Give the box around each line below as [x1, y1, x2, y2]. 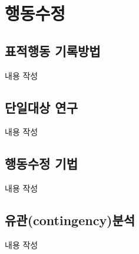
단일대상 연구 [5, 98, 78, 116]
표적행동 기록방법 [5, 41, 101, 60]
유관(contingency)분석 [5, 211, 135, 229]
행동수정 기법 [5, 154, 78, 173]
